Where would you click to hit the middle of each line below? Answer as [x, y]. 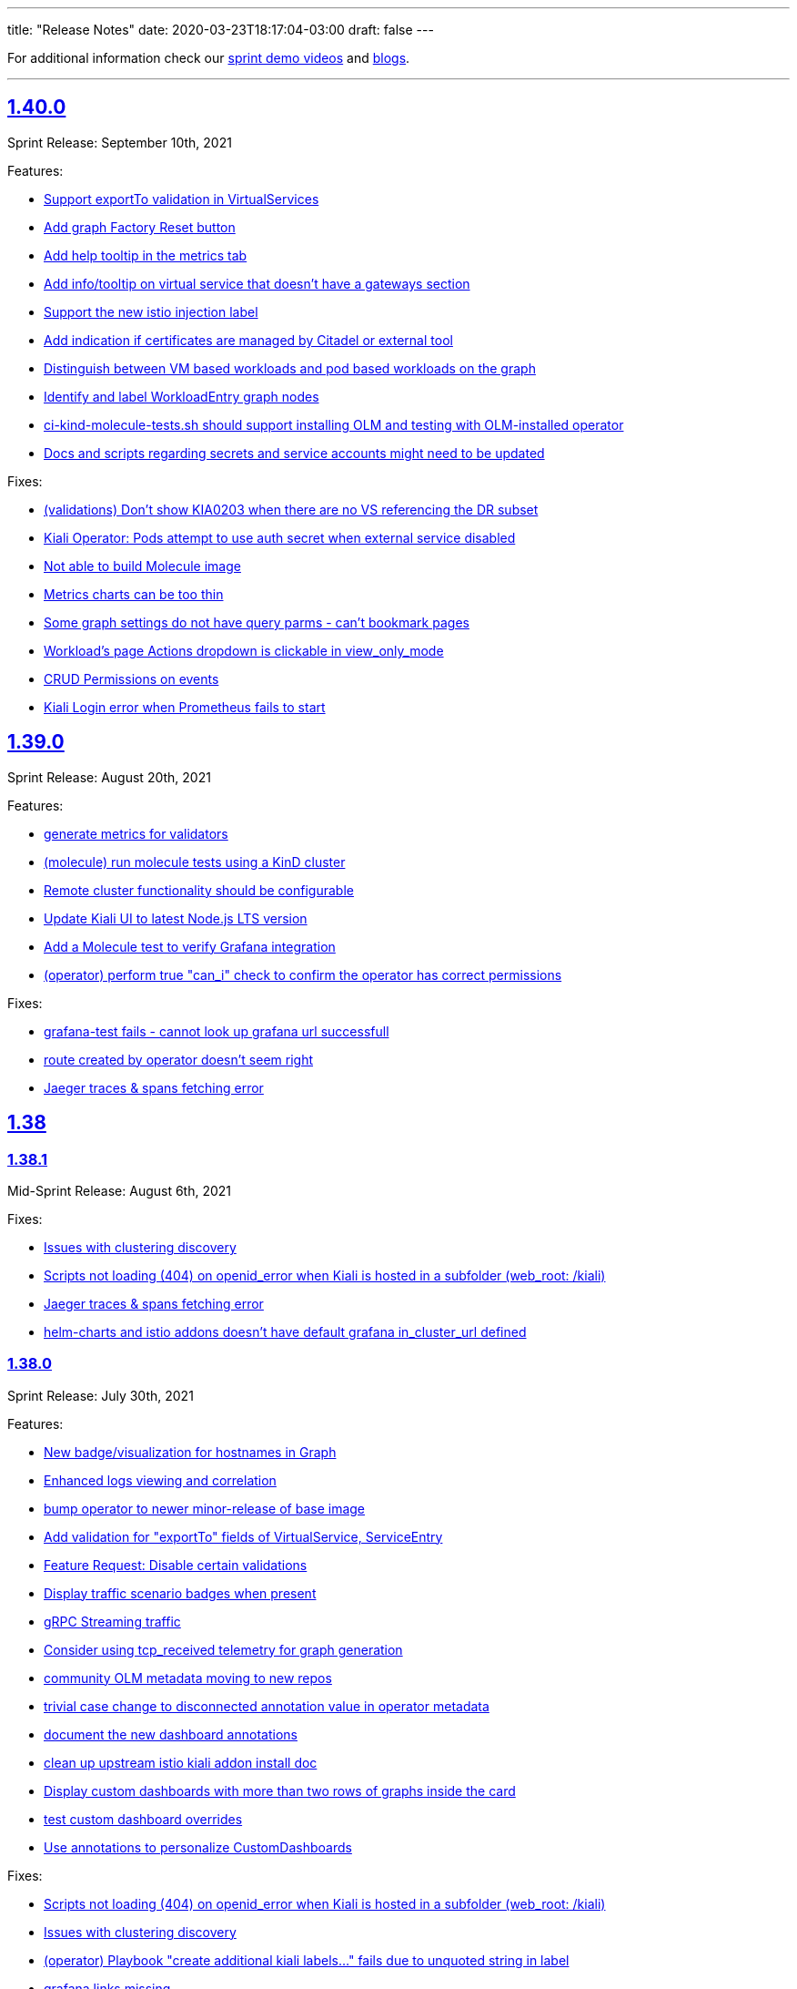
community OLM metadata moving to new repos [188, 1678]
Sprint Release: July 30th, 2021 [101, 1395]
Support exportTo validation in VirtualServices [182, 199]
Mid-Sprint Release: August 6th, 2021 [120, 1190]
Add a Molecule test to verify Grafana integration [190, 946]
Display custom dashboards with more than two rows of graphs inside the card [280, 1790]
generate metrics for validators [136, 833]
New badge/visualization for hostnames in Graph [190, 1452]
